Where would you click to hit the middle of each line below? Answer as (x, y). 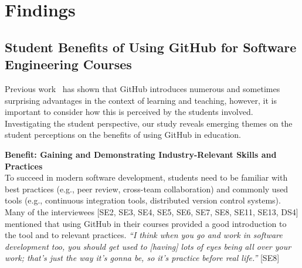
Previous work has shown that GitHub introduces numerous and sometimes (142, 88)
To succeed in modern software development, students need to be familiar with (146, 177)
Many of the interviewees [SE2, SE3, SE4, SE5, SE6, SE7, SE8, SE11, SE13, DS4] (152, 211)
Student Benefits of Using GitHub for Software (151, 47)
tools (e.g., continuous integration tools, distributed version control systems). (143, 200)
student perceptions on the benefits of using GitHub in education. (123, 135)
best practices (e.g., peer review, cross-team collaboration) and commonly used (147, 189)
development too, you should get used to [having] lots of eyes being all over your (148, 246)
